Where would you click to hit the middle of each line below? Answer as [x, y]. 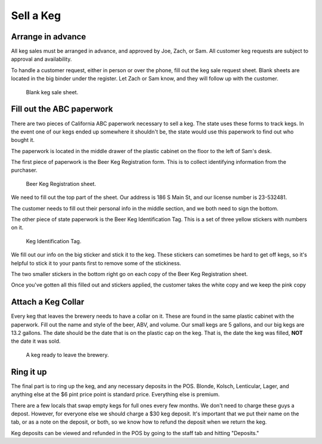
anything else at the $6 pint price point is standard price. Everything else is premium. [115, 395]
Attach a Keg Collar [48, 302]
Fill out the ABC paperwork [62, 109]
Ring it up [29, 372]
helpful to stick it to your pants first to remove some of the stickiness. [96, 263]
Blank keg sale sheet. [52, 92]
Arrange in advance [49, 37]
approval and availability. [41, 59]
